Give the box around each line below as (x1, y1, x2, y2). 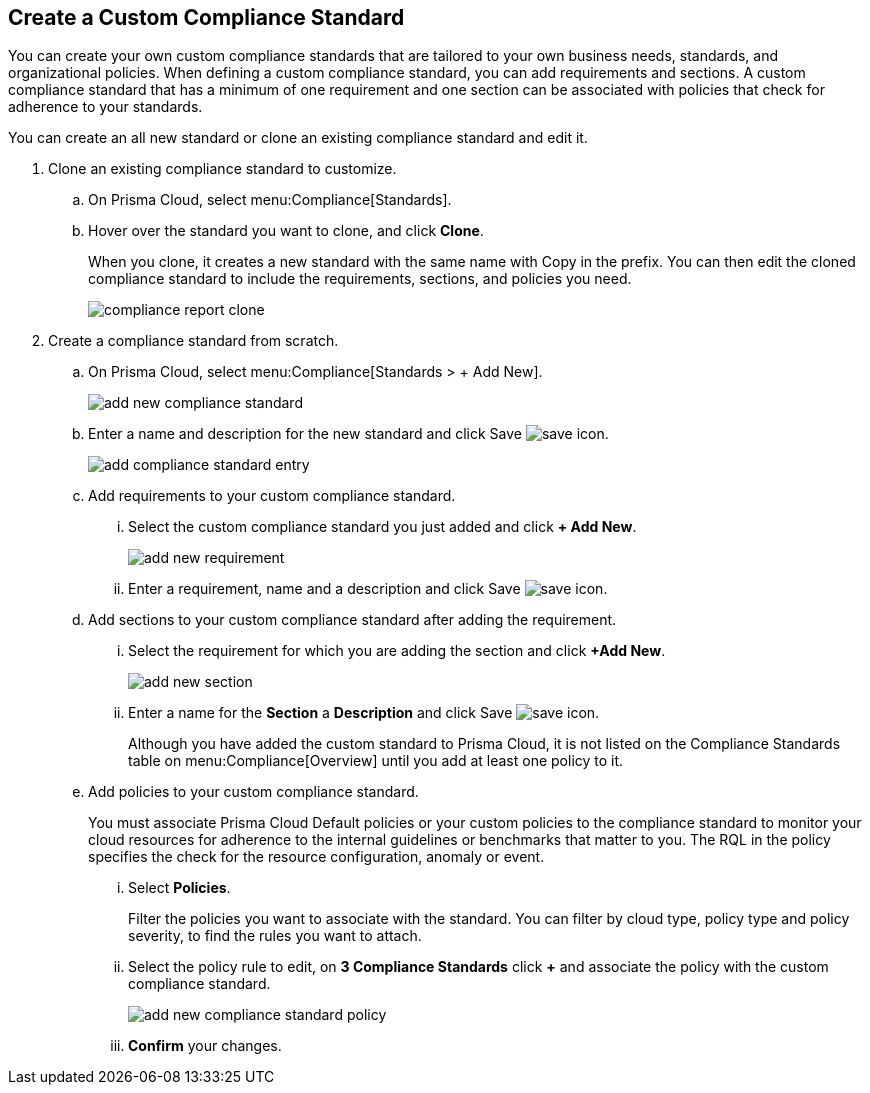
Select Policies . (128, 879, 231, 897)
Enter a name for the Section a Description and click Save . (128, 704, 600, 722)
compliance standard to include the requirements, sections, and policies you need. (88, 270, 632, 288)
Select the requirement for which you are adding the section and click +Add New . (128, 642, 666, 660)
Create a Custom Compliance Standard (8, 5, 405, 30)
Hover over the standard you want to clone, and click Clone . (88, 222, 484, 240)
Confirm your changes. (128, 1037, 282, 1055)
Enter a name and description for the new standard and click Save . (88, 425, 609, 443)
